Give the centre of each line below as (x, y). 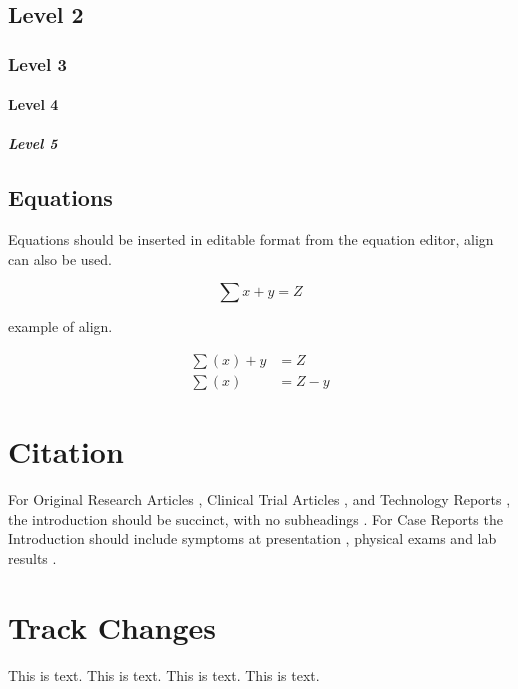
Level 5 (33, 143)
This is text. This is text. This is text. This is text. (164, 674)
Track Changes (112, 626)
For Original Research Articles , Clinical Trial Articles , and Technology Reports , (259, 499)
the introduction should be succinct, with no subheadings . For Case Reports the (255, 518)
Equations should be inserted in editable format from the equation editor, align (251, 239)
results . (32, 557)
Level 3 (37, 63)
